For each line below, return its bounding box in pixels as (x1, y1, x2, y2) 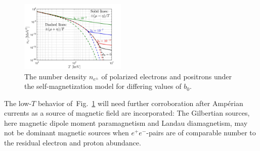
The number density (24, 71, 87, 81)
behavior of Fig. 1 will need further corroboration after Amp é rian (37, 97, 243, 108)
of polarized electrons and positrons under (101, 71, 232, 81)
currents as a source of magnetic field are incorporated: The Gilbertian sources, (4, 108, 250, 118)
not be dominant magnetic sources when (4, 127, 129, 138)
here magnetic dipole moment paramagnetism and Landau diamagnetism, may (4, 117, 248, 128)
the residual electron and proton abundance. (4, 137, 141, 148)
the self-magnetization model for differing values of (24, 81, 182, 91)
